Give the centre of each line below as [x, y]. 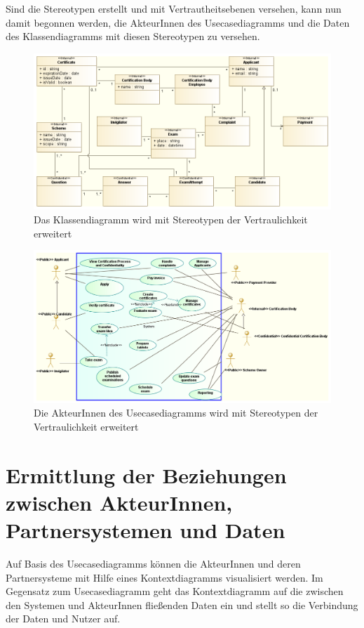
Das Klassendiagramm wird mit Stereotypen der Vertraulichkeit [171, 220]
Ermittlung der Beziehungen [146, 475]
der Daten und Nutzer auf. [63, 619]
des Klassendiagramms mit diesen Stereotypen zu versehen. [133, 36]
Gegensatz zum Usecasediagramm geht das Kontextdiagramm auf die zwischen [175, 591]
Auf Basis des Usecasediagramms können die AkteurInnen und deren [153, 563]
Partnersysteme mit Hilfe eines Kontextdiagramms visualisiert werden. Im [164, 577]
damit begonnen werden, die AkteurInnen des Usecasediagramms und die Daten [178, 22]
